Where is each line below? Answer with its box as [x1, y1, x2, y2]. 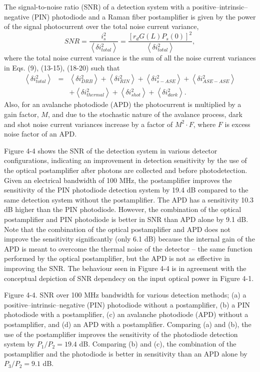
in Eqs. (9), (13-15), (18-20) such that [4, 62, 120, 72]
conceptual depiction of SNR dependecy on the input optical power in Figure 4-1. [4, 272, 254, 283]
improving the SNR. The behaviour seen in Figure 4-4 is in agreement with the [4, 262, 246, 273]
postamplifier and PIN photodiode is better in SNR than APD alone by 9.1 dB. [4, 213, 248, 224]
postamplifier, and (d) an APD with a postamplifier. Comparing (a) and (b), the [4, 318, 251, 329]
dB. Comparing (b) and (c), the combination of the [79, 338, 236, 349]
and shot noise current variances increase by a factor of [4, 118, 173, 129]
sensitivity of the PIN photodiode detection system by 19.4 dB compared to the [4, 184, 248, 195]
